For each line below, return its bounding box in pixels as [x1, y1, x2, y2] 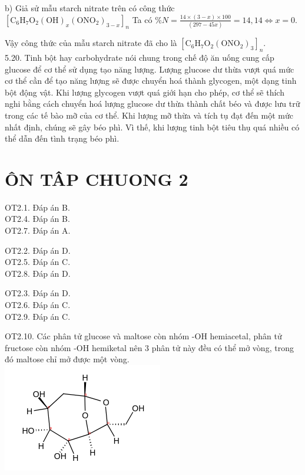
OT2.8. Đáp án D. [5, 267, 71, 279]
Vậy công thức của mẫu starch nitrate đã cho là [5, 37, 177, 49]
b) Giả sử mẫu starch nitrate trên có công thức [5, 2, 175, 14]
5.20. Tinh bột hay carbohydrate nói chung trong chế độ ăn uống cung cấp [5, 51, 274, 64]
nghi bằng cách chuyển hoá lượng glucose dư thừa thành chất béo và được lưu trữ [5, 97, 300, 110]
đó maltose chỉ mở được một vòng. [5, 353, 130, 365]
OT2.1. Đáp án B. [5, 201, 70, 213]
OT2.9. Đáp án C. [5, 310, 71, 322]
